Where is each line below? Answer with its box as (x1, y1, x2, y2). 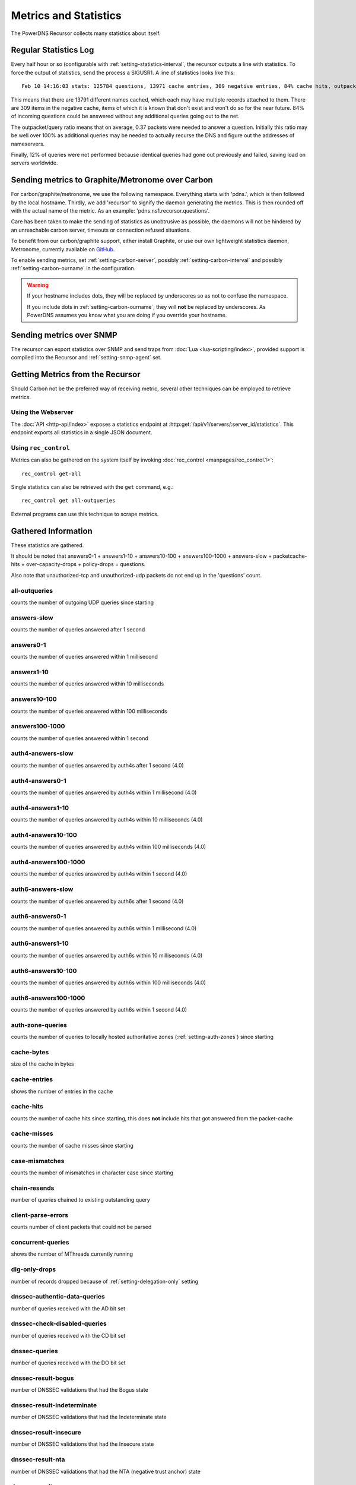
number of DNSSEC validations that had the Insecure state (11, 1440, 154, 1448)
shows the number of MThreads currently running (11, 1250, 133, 1257)
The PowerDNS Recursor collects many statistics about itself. (11, 30, 161, 37)
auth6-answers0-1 (11, 912, 66, 921)
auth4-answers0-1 (11, 776, 66, 785)
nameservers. (11, 140, 45, 147)
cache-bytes (11, 1048, 49, 1057)
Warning (27, 281, 49, 288)
